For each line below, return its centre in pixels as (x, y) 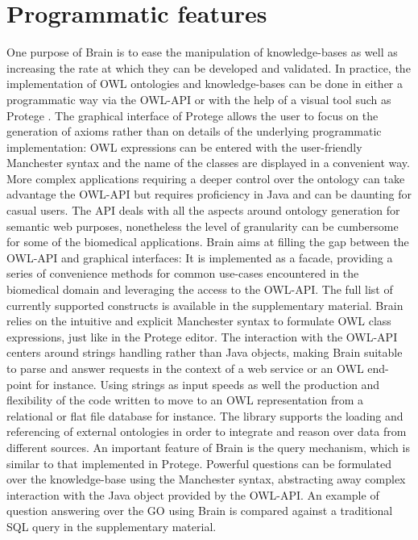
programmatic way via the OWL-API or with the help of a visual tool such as (199, 99)
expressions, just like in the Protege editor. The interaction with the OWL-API (202, 336)
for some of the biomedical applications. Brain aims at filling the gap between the (208, 242)
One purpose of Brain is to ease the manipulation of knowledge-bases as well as (202, 52)
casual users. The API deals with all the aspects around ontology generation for (203, 210)
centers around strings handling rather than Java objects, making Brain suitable (205, 352)
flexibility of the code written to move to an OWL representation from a (185, 400)
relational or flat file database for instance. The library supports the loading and (205, 415)
